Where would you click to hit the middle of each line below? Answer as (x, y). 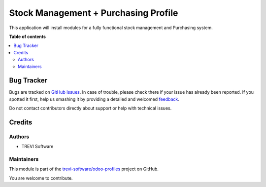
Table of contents (28, 37)
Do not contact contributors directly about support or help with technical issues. (90, 108)
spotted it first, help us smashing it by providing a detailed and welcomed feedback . (94, 99)
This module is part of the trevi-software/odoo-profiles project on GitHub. (84, 169)
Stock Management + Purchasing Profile (94, 13)
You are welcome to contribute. (41, 178)
